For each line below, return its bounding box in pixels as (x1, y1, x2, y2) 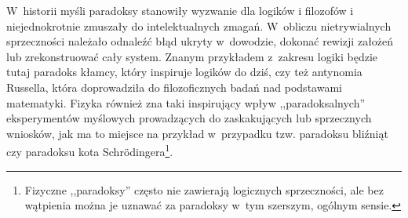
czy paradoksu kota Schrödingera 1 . (6, 141, 173, 159)
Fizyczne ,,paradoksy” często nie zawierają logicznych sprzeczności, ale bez (24, 181, 384, 198)
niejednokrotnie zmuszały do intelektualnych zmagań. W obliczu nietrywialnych (6, 17, 392, 34)
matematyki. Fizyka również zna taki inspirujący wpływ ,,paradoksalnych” (6, 94, 366, 111)
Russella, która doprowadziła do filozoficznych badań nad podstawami (6, 78, 342, 95)
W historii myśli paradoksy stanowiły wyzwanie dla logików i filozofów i (6, 2, 354, 18)
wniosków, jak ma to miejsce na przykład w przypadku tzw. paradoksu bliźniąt (6, 125, 388, 141)
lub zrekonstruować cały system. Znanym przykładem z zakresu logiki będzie (6, 48, 378, 64)
